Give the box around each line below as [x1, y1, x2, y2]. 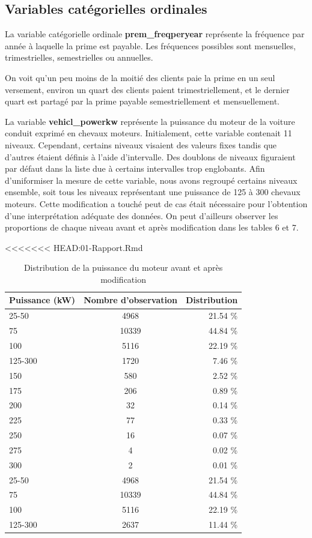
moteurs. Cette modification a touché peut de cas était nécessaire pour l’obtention [5, 197, 308, 210]
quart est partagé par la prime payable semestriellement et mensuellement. [5, 95, 280, 107]
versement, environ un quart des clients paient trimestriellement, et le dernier [5, 83, 290, 95]
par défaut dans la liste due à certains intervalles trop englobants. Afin [5, 162, 265, 175]
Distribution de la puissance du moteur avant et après [23, 261, 223, 274]
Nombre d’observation [84, 294, 177, 306]
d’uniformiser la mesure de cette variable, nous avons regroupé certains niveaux [5, 174, 298, 186]
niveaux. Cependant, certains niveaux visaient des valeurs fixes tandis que [5, 138, 277, 151]
